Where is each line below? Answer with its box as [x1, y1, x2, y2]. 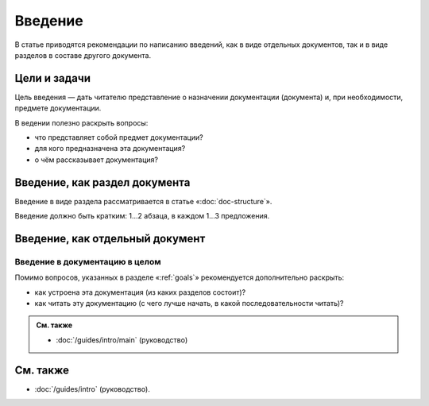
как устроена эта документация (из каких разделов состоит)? [34, 287, 246, 297]
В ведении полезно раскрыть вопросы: [14, 118, 149, 127]
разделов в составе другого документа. [14, 50, 152, 60]
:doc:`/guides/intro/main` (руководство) [56, 334, 188, 345]
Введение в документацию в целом [14, 256, 161, 267]
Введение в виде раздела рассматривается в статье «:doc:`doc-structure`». [14, 196, 272, 206]
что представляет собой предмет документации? [34, 133, 203, 142]
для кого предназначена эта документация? [34, 144, 186, 153]
